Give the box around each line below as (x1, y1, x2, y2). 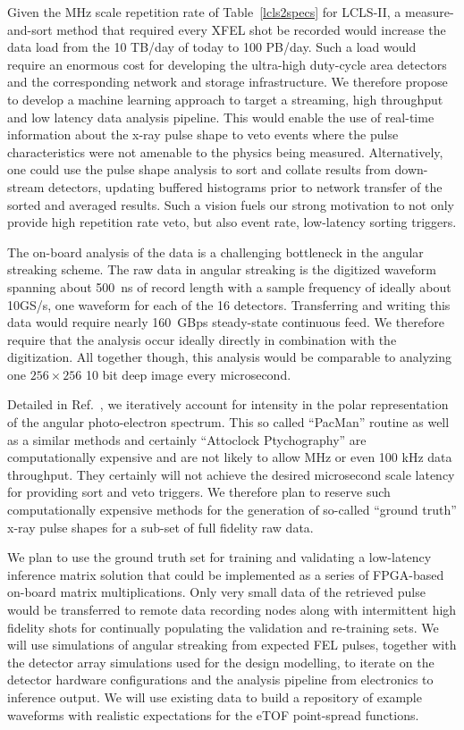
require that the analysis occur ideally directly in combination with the (7, 330, 397, 348)
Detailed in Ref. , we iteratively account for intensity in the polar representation (7, 395, 449, 414)
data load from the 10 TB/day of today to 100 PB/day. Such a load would (7, 38, 417, 56)
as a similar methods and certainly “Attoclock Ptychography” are (7, 430, 367, 449)
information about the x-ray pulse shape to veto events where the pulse (7, 125, 399, 144)
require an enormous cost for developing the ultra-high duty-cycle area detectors (7, 55, 447, 73)
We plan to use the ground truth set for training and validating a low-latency (7, 548, 432, 566)
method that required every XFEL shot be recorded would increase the (56, 20, 446, 38)
